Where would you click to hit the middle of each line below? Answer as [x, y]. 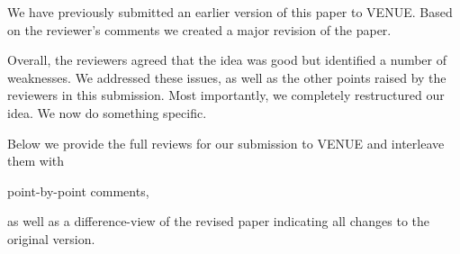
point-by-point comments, [78, 190]
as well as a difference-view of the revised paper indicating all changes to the [218, 221]
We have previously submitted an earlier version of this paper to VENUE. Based [230, 12]
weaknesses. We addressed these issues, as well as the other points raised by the [227, 77]
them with [36, 161]
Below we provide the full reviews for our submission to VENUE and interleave [226, 143]
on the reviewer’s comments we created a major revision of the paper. [199, 29]
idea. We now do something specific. [107, 112]
